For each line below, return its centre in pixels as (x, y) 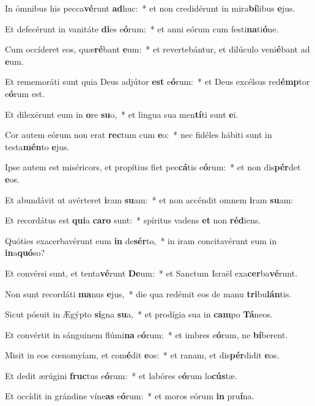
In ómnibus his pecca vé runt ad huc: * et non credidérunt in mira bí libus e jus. (150, 8)
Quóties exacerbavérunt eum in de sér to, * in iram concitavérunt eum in (141, 240)
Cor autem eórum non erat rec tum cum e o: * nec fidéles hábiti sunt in (139, 135)
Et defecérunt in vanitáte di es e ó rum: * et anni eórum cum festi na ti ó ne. (142, 28)
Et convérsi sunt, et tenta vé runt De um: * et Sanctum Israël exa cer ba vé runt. (151, 273)
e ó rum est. (25, 93)
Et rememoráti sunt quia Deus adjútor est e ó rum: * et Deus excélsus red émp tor (157, 82)
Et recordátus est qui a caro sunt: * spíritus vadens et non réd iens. (133, 220)
